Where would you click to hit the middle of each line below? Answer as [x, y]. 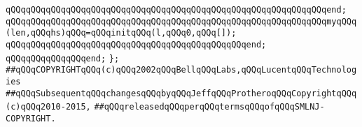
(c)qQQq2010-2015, [48, 107]
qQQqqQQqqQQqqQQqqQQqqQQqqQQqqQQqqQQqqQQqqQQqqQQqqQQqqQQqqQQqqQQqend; [176, 10]
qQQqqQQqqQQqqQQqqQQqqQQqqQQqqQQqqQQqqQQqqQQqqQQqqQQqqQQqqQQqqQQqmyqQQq [181, 21]
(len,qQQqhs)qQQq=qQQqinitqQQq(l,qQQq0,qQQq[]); [121, 33]
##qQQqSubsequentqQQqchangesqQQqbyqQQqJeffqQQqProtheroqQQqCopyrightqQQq [181, 93]
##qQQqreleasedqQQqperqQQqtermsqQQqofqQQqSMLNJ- [209, 107]
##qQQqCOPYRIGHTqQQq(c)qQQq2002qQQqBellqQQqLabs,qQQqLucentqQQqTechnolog [181, 70]
